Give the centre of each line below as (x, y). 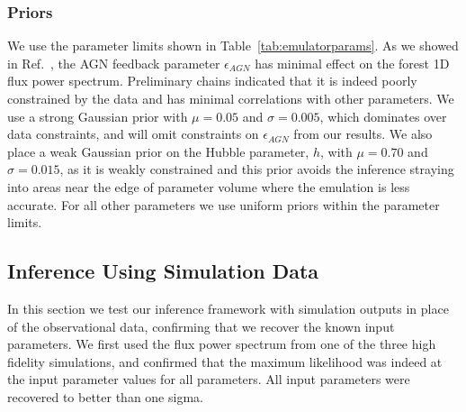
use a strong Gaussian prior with (98, 116)
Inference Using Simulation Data (163, 271)
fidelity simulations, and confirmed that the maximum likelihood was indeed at (225, 361)
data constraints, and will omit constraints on (133, 134)
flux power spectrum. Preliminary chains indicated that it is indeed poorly (212, 81)
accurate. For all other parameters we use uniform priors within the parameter (224, 204)
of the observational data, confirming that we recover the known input (201, 326)
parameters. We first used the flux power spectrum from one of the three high (222, 344)
